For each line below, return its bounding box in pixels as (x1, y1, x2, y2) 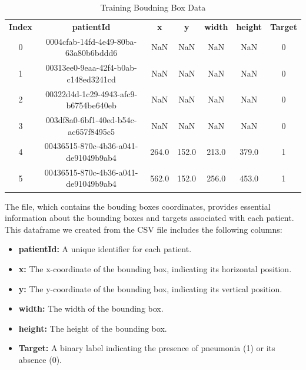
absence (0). (18, 353, 62, 365)
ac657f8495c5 (68, 125, 115, 137)
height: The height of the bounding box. (18, 322, 167, 334)
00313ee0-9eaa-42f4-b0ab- (45, 61, 137, 74)
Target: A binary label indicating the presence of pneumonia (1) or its (18, 342, 275, 354)
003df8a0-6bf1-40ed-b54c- (45, 114, 137, 125)
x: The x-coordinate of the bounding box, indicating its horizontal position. (18, 262, 292, 275)
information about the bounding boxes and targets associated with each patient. (5, 212, 294, 224)
